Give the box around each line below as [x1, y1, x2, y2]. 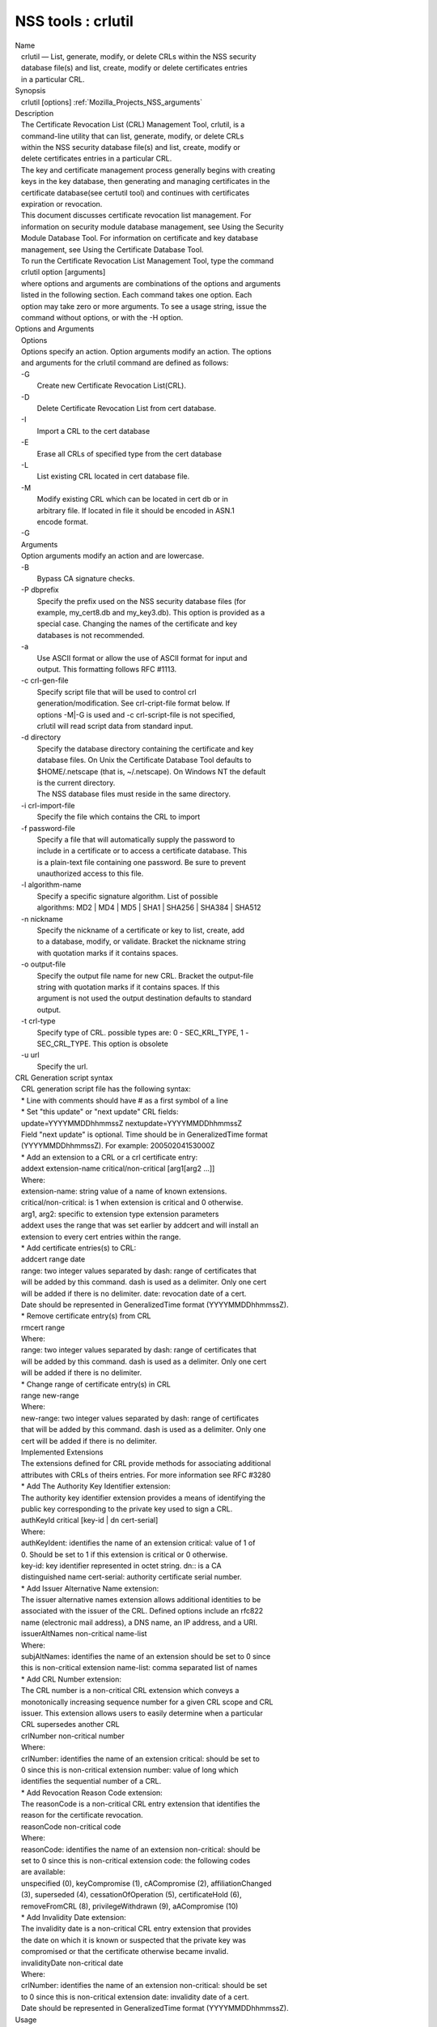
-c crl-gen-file [20, 675, 69, 685]
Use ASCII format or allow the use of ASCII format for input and [36, 653, 248, 662]
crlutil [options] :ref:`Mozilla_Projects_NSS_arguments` [20, 97, 203, 107]
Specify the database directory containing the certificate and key [36, 744, 254, 753]
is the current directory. [36, 778, 116, 787]
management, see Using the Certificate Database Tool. [20, 244, 204, 255]
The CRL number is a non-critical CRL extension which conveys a [20, 1686, 240, 1695]
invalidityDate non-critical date [20, 1958, 124, 1968]
